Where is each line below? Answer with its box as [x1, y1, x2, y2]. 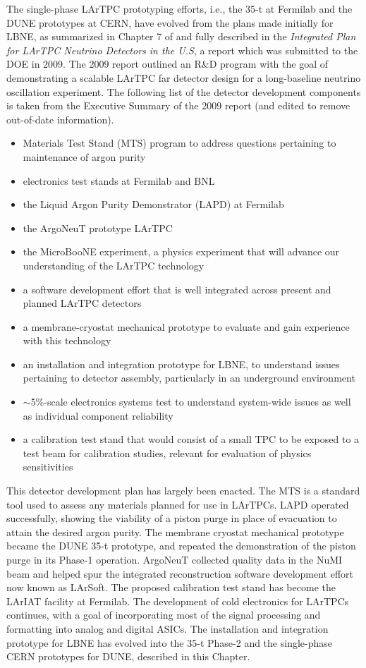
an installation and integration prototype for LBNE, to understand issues [23, 356, 340, 371]
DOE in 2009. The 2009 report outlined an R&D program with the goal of [6, 56, 328, 71]
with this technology [23, 333, 111, 348]
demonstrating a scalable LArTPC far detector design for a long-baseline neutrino [6, 70, 361, 85]
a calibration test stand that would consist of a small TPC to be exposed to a [23, 432, 360, 447]
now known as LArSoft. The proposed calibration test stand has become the [6, 580, 336, 595]
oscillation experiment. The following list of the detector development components [6, 84, 361, 99]
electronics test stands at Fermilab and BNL [23, 173, 215, 188]
